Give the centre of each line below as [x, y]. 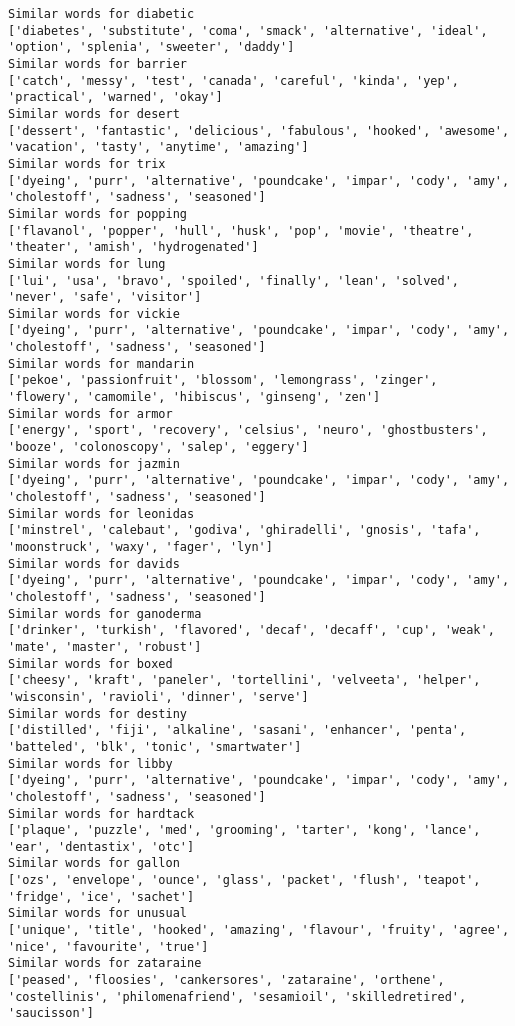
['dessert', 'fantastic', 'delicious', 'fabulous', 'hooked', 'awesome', [259, 130]
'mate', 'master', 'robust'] [105, 646]
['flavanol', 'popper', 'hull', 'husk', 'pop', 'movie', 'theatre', [241, 230]
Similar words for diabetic [101, 14]
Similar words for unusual [97, 913]
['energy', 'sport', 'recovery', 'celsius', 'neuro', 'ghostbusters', [248, 430]
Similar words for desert [94, 113]
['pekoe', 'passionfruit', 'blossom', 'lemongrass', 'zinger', [223, 380]
